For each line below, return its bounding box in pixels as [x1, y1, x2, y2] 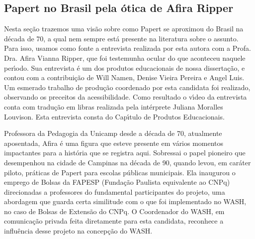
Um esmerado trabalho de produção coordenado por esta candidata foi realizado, [4, 82, 251, 92]
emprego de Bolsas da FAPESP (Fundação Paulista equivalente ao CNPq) [4, 177, 230, 187]
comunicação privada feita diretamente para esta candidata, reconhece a [4, 216, 224, 226]
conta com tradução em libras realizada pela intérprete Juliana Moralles [4, 101, 223, 112]
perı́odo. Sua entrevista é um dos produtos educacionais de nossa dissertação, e [4, 62, 245, 73]
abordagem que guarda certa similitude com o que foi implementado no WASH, [4, 196, 247, 207]
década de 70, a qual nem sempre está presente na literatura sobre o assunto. [4, 33, 239, 43]
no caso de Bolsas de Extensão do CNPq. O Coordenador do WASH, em [4, 206, 225, 216]
